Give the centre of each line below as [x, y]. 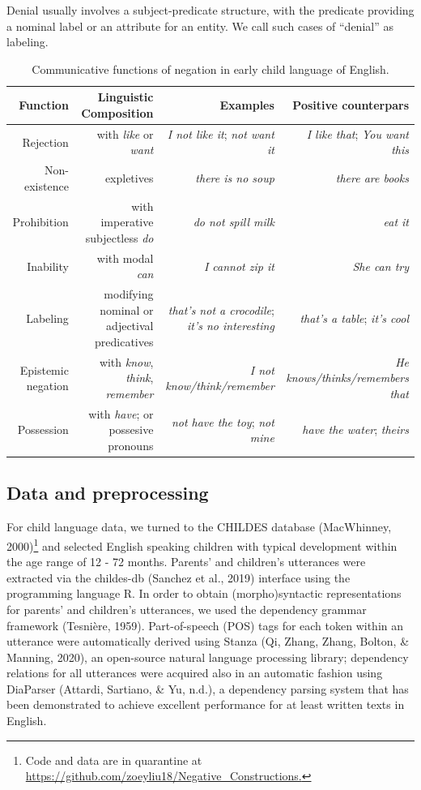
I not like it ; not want [221, 133]
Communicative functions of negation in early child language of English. [210, 69]
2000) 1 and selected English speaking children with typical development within [202, 544]
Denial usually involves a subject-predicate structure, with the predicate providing [210, 10]
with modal [125, 258]
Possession [43, 429]
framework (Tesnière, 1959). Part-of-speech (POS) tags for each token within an [205, 625]
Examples [247, 105]
